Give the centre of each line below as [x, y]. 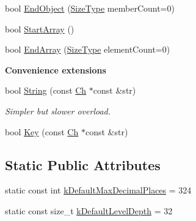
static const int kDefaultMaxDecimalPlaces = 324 [98, 190]
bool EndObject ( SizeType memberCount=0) [90, 8]
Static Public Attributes [83, 164]
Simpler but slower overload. [58, 110]
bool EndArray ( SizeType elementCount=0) [88, 49]
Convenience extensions [56, 69]
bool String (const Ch [46, 90]
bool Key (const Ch [42, 131]
